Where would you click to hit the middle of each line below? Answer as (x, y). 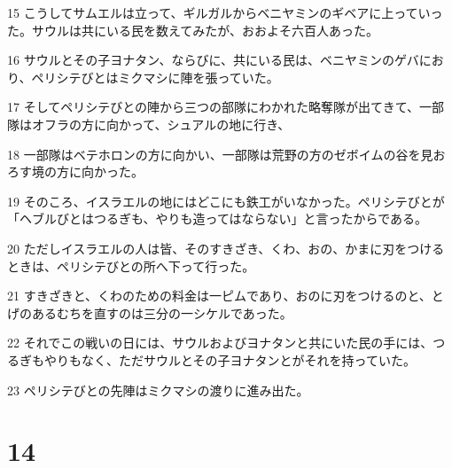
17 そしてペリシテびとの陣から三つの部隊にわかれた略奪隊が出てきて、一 (219, 107)
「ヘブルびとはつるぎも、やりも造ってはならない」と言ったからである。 (218, 218)
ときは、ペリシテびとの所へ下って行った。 (131, 265)
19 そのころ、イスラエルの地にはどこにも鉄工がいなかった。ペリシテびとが (226, 201)
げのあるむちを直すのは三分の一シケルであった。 (150, 312)
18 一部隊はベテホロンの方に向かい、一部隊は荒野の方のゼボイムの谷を (214, 154)
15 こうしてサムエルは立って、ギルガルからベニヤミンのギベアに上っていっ (225, 12)
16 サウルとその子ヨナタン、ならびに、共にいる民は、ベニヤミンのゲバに (219, 60)
